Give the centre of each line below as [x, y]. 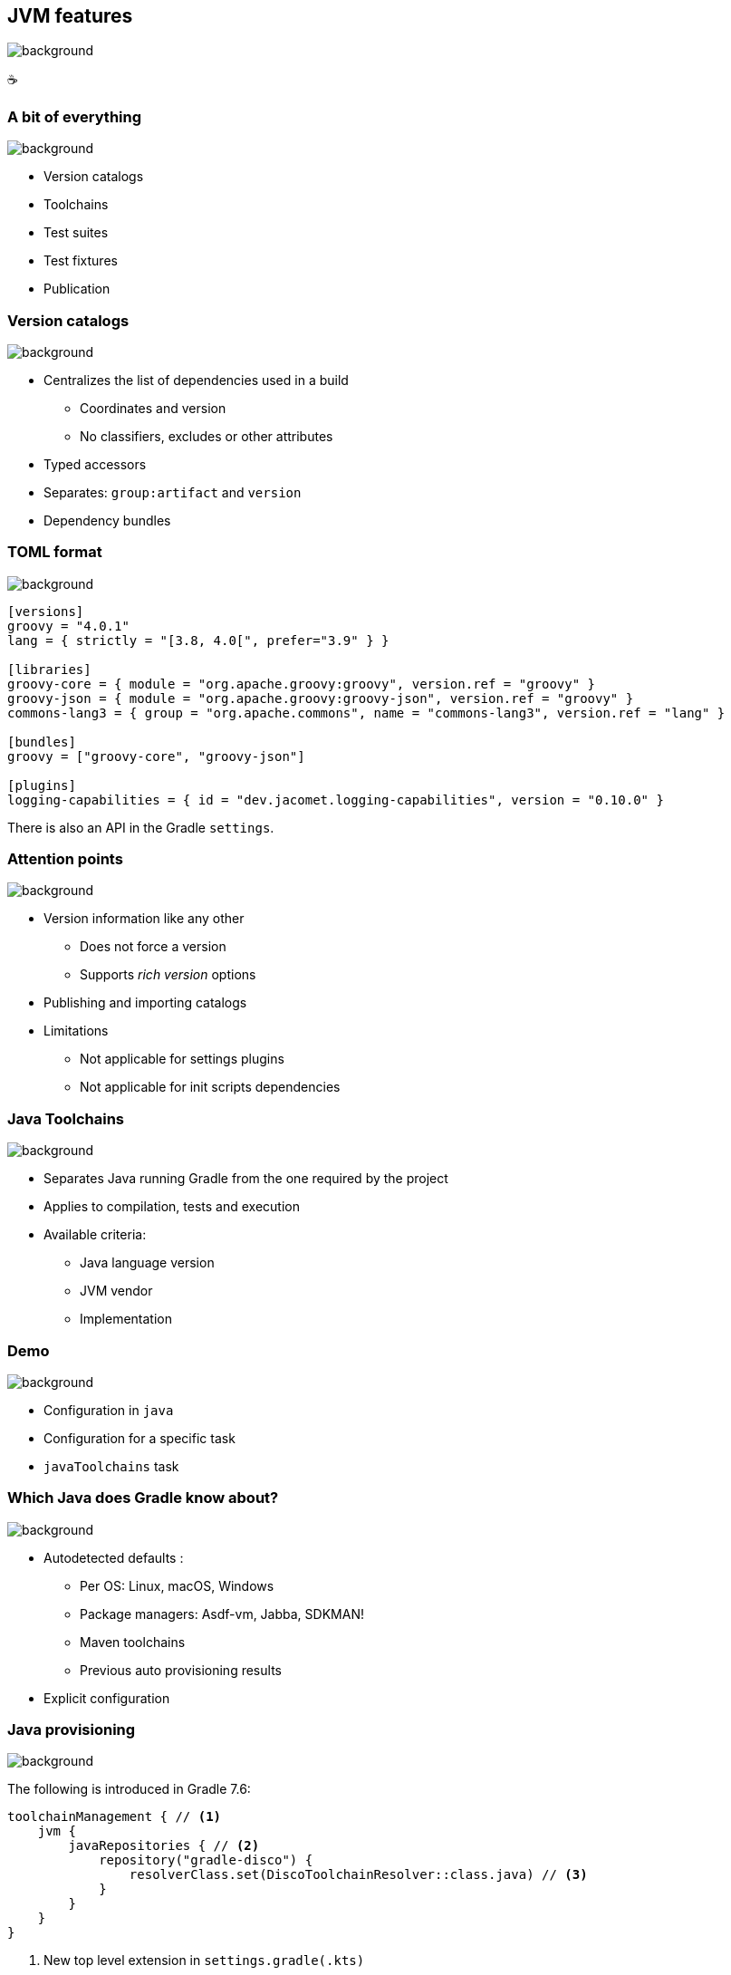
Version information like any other [144, 919]
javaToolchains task [111, 1466]
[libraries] [49, 669]
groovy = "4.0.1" [68, 626]
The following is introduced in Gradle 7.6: [129, 1789]
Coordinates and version [153, 408]
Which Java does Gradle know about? [143, 1498]
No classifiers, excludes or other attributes [207, 436]
